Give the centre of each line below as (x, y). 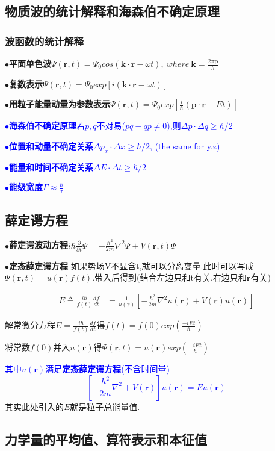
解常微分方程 (30, 325)
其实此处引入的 (34, 406)
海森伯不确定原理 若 (47, 126)
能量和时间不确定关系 (51, 166)
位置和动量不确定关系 (51, 146)
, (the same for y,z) (185, 146)
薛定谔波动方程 (39, 245)
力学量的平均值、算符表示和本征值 (106, 439)
